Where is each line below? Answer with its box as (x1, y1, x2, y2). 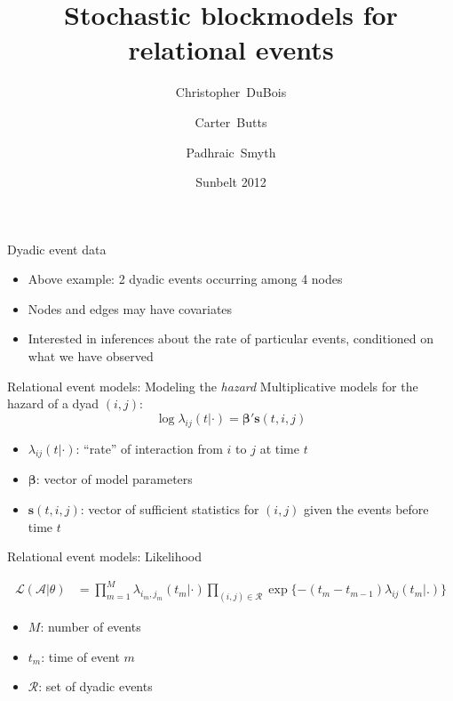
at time (259, 439, 299, 457)
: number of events (40, 617, 141, 636)
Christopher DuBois (175, 83, 287, 101)
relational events (128, 31, 334, 68)
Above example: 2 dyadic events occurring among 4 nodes (28, 270, 343, 288)
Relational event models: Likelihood (7, 547, 203, 566)
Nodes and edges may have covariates (28, 299, 233, 318)
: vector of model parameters (36, 470, 193, 488)
